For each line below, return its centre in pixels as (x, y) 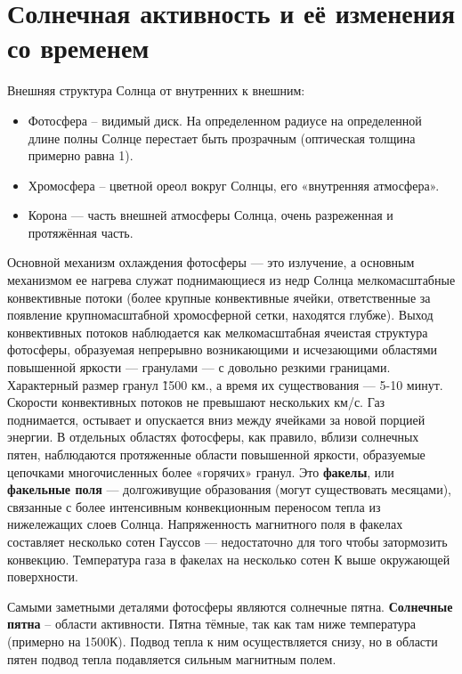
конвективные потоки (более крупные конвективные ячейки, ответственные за (219, 297)
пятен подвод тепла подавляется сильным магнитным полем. (172, 658)
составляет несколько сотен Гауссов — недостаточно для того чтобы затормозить (227, 541)
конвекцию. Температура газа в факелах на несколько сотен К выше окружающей (229, 559)
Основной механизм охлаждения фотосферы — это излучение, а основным (211, 262)
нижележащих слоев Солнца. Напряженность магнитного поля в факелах (205, 524)
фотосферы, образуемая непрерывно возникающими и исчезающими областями (223, 349)
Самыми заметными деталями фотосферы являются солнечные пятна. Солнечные (230, 606)
